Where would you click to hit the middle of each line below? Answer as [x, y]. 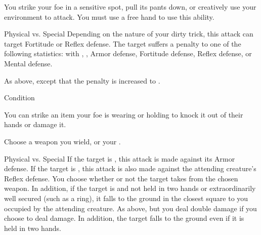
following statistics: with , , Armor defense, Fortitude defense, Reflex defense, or [128, 53]
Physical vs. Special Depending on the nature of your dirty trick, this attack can [129, 34]
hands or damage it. [35, 124]
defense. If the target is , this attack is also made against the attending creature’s [130, 168]
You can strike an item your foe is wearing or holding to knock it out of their [124, 114]
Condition [19, 97]
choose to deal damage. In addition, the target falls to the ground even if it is [124, 218]
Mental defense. [28, 63]
